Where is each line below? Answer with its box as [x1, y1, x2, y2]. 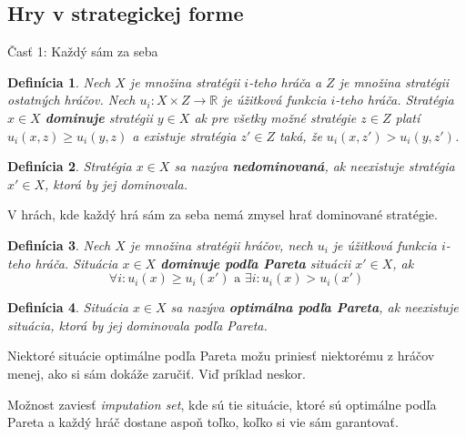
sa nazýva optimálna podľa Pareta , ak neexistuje [170, 298, 459, 317]
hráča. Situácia [35, 253, 118, 272]
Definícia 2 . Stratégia [7, 157, 132, 176]
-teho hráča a [248, 72, 322, 91]
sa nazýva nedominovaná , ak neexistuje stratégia [174, 157, 455, 176]
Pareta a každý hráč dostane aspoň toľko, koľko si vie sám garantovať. [7, 412, 399, 432]
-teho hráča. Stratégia [335, 90, 454, 109]
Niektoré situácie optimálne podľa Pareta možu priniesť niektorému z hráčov [7, 346, 435, 365]
